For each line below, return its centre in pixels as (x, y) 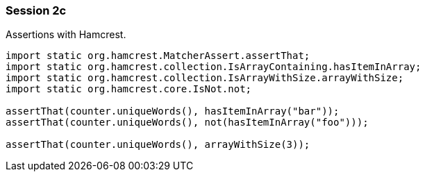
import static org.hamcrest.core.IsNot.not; (129, 89)
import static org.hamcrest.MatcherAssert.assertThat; (158, 56)
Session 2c (36, 10)
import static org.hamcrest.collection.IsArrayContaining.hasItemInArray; (214, 67)
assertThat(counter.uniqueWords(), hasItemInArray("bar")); (173, 111)
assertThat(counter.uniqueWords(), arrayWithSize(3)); (158, 145)
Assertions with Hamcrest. (66, 35)
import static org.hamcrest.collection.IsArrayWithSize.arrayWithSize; (205, 78)
